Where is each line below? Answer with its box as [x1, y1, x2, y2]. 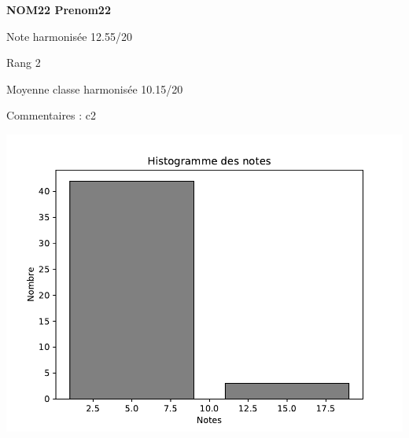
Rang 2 [6, 54, 41, 71]
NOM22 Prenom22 [6, 2, 111, 17]
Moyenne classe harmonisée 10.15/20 [6, 80, 183, 97]
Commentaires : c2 [6, 107, 97, 123]
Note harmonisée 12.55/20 [6, 28, 132, 44]
